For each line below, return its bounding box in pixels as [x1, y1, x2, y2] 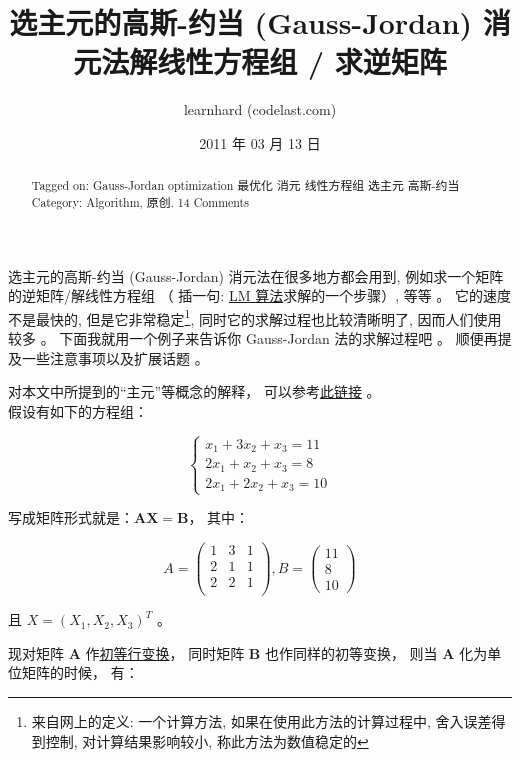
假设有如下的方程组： [8, 400, 148, 421]
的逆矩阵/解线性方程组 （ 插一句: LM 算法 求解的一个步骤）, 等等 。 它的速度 [8, 285, 512, 306]
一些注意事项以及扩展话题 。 [21, 347, 209, 368]
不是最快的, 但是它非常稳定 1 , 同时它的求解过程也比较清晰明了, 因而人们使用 [8, 305, 502, 329]
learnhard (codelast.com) [183, 99, 337, 120]
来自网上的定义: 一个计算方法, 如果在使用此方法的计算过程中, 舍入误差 [31, 710, 492, 731]
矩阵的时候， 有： [21, 662, 139, 683]
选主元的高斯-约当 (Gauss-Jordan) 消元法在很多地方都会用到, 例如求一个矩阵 [8, 265, 504, 286]
